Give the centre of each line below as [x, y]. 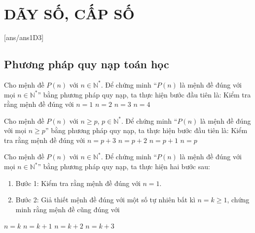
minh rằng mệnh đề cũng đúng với [68, 209]
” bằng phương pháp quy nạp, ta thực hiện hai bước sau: [124, 166]
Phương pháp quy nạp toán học [87, 64]
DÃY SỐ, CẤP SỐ [69, 14]
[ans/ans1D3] [24, 37]
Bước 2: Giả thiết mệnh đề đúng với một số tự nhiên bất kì [105, 200]
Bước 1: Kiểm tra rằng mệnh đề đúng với [78, 183]
